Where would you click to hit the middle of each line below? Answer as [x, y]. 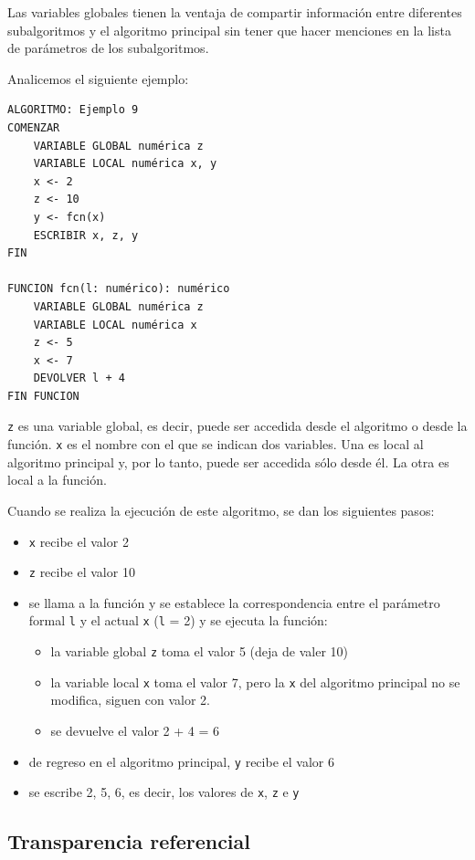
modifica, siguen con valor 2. [130, 700]
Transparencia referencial [129, 841]
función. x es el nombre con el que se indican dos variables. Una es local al [216, 444]
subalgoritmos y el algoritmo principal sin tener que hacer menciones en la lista [229, 30]
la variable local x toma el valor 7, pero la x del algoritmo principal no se [255, 682]
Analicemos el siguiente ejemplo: [98, 78]
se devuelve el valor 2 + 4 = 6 [135, 731]
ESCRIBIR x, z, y [86, 235]
